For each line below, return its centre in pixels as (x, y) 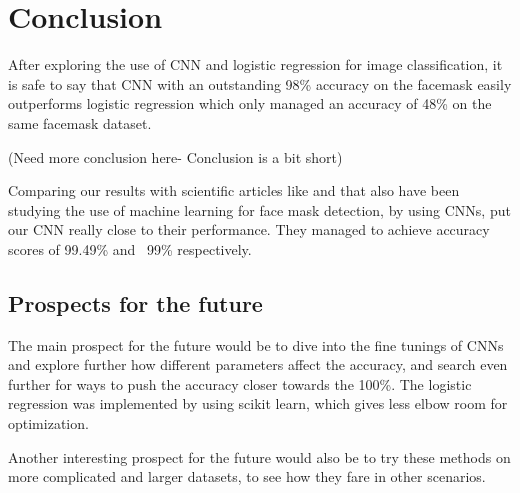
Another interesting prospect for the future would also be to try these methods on (259, 456)
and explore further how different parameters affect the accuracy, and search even (258, 364)
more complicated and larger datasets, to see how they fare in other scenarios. (247, 476)
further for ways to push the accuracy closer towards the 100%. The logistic (240, 383)
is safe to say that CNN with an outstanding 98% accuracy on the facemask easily (260, 83)
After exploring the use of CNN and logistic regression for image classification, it (255, 64)
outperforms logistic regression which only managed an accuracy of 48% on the (250, 103)
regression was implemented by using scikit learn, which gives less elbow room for (258, 403)
